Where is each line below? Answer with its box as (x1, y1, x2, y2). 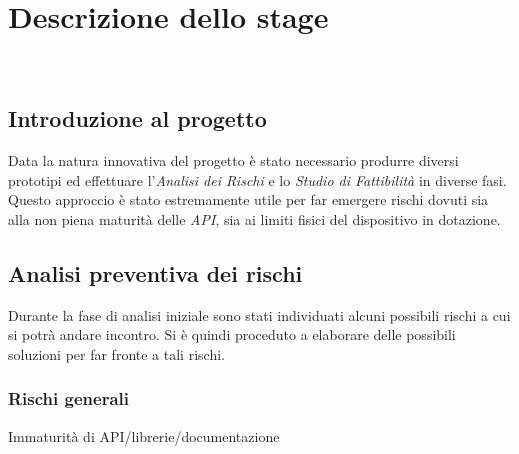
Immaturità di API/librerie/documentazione (8, 425, 280, 446)
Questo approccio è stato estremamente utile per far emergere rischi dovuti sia (8, 189, 489, 210)
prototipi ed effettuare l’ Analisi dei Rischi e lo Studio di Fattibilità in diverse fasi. (8, 169, 507, 190)
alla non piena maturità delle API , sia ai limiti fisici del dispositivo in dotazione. (8, 208, 501, 229)
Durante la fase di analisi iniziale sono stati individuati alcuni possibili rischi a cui (8, 304, 511, 325)
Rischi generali (8, 386, 129, 411)
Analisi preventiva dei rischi (8, 257, 303, 288)
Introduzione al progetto (8, 103, 267, 134)
